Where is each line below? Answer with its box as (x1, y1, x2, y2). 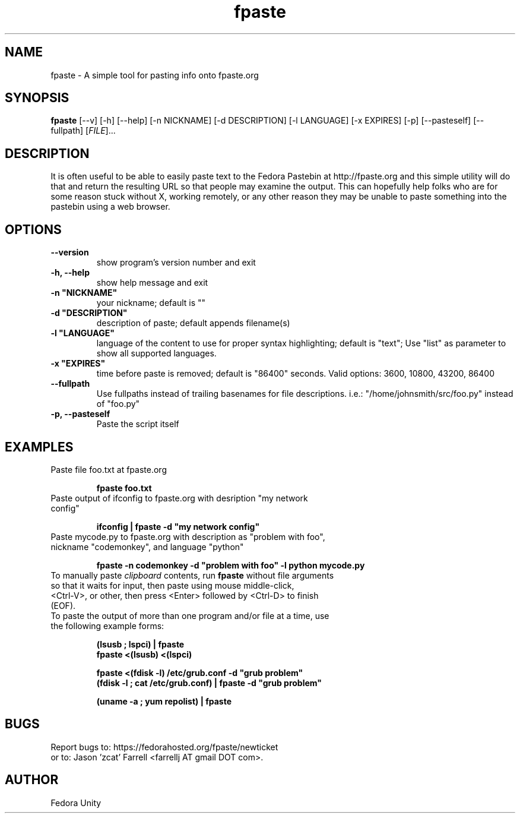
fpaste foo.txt (96, 482, 152, 493)
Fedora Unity (50, 797, 102, 808)
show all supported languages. (96, 348, 217, 359)
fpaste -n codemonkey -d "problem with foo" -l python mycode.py (96, 560, 365, 570)
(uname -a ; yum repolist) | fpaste (96, 696, 232, 706)
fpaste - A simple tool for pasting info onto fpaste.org (50, 70, 259, 80)
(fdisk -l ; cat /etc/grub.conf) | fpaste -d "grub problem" (96, 677, 322, 688)
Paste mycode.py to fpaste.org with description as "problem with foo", (50, 531, 325, 542)
